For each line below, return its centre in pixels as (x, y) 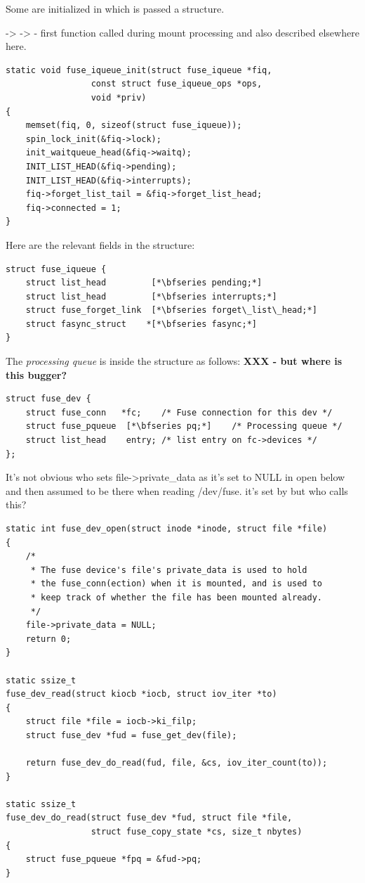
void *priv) (119, 97)
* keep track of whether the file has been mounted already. (177, 597)
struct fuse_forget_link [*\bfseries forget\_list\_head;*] (171, 310)
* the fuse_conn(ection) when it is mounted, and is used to (177, 584)
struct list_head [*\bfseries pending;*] (144, 283)
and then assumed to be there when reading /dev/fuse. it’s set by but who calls (177, 490)
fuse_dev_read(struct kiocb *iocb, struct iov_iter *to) (141, 694)
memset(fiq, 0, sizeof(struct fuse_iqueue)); (134, 125)
